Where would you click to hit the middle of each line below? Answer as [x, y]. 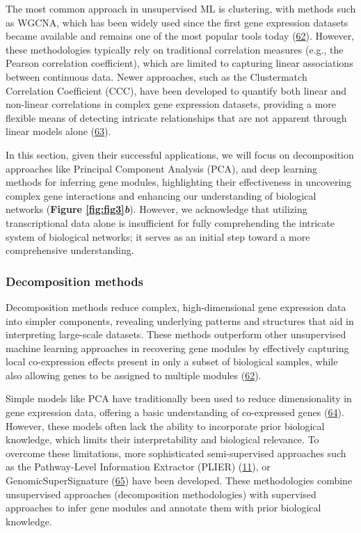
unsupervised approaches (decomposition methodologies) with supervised [161, 494]
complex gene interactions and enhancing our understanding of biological [161, 195]
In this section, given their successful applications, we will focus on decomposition [180, 154]
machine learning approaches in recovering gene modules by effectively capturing [177, 348]
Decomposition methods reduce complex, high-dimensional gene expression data [176, 307]
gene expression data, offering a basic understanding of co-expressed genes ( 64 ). [175, 412]
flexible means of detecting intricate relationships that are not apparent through [176, 117]
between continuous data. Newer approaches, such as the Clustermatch [157, 76]
